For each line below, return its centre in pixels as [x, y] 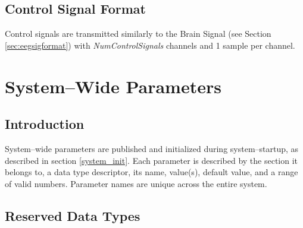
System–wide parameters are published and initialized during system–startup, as [152, 148]
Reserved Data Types [73, 215]
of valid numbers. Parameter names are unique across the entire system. [136, 183]
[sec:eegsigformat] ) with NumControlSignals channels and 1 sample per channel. [150, 45]
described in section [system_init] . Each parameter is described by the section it [151, 160]
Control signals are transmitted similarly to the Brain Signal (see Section [138, 34]
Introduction [45, 124]
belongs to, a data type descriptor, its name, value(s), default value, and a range [151, 172]
